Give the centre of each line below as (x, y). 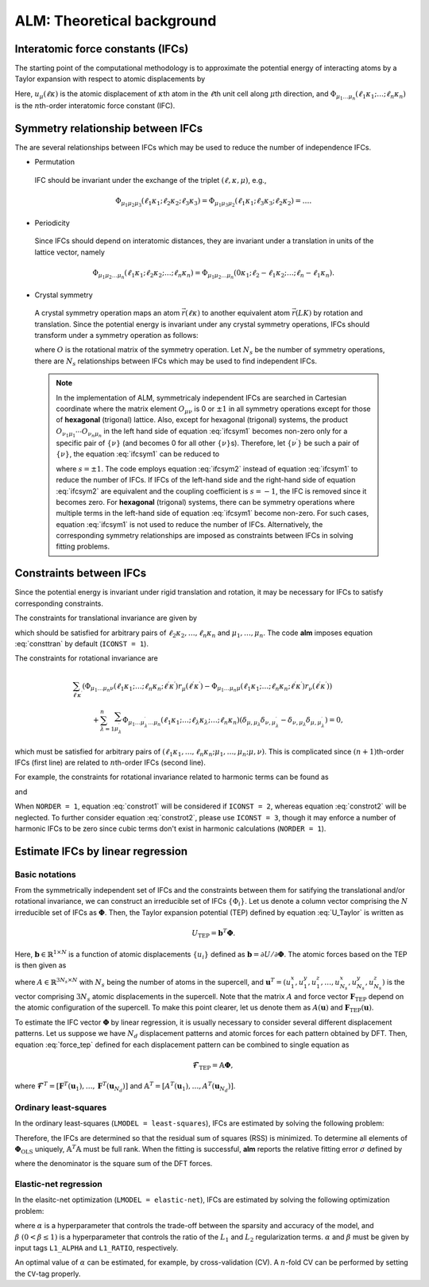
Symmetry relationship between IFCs (108, 128)
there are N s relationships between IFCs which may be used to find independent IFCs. (176, 362)
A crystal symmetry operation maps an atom (107, 313)
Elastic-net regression (58, 1184)
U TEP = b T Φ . (214, 933)
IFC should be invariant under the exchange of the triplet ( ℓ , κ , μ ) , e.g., (151, 180)
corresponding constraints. (59, 603)
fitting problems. (83, 547)
